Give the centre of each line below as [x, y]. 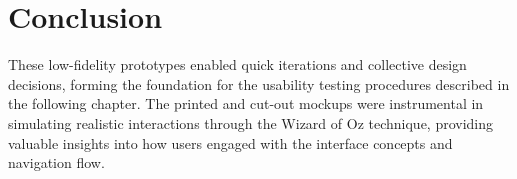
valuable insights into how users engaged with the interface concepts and [230, 142]
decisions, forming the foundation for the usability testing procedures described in [259, 83]
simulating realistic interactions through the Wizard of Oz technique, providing [251, 122]
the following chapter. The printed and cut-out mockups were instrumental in [246, 103]
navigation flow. [56, 162]
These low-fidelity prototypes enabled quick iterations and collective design [237, 64]
